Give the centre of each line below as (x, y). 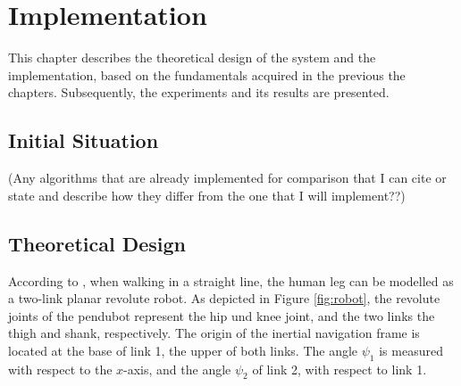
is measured (411, 350)
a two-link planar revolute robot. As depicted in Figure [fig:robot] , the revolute (224, 298)
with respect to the (60, 369)
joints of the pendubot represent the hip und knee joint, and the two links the (222, 315)
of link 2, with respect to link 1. (339, 369)
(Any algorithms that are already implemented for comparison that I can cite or (227, 178)
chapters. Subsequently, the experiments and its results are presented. (199, 92)
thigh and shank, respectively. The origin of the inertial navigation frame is (214, 333)
